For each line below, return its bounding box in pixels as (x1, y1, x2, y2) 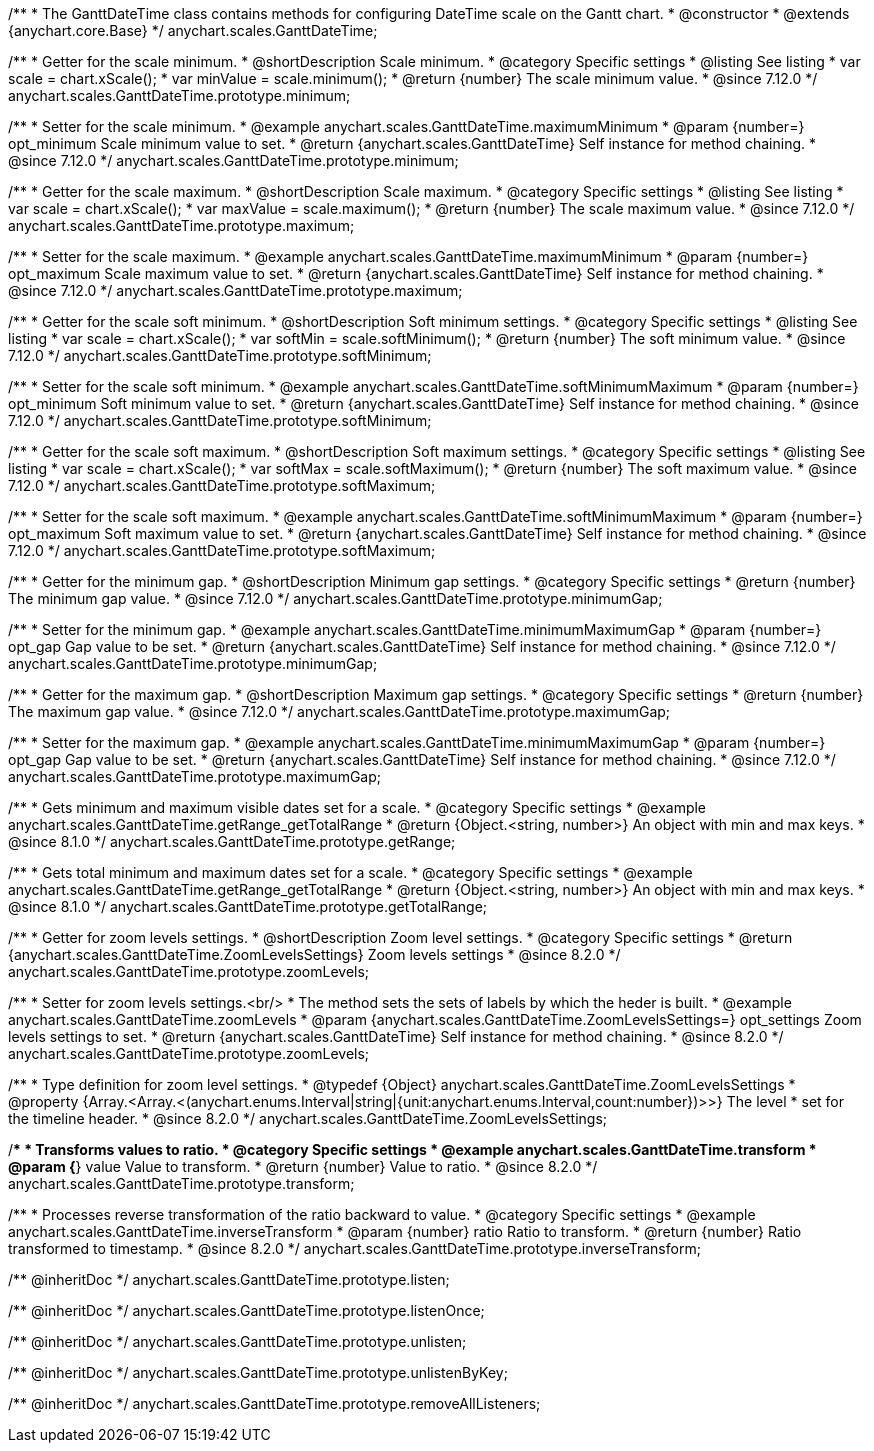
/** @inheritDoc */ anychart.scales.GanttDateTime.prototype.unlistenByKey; (8, 1364, 508, 1381)
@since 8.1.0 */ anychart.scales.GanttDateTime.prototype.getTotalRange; (8, 898, 488, 915)
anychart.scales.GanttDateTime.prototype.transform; (8, 1175, 355, 1192)
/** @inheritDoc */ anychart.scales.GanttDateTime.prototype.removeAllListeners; (8, 1395, 541, 1412)
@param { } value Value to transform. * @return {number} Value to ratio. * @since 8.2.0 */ (8, 1158, 598, 1175)
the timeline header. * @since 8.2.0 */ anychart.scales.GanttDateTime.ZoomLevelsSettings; (8, 1110, 608, 1127)
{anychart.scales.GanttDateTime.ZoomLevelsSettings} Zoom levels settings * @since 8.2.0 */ (8, 946, 621, 963)
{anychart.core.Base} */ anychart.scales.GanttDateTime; (8, 22, 378, 39)
